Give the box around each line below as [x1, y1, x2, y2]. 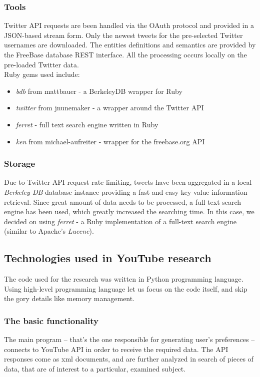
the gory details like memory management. [4, 293, 135, 304]
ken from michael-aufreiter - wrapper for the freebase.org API [15, 136, 205, 146]
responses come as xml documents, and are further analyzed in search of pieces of [4, 354, 253, 364]
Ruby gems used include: [4, 69, 80, 79]
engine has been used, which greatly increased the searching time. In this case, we [4, 206, 254, 217]
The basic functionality [4, 314, 98, 327]
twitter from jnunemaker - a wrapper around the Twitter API [15, 102, 204, 113]
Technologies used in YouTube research [4, 250, 211, 266]
